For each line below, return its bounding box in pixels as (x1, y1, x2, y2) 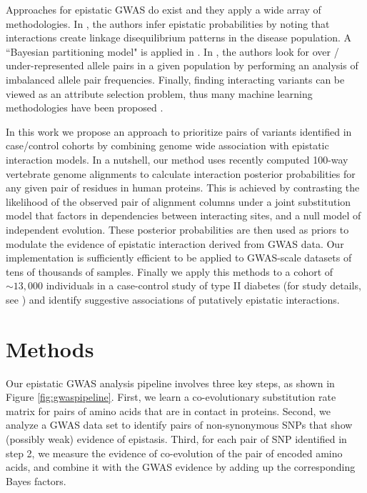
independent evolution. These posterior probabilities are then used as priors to (6, 221, 349, 236)
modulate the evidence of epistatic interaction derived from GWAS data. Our (6, 236, 344, 251)
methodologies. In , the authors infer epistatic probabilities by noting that (6, 16, 330, 31)
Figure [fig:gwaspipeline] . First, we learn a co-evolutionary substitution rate (6, 389, 336, 404)
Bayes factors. (6, 473, 66, 488)
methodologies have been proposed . (6, 100, 164, 115)
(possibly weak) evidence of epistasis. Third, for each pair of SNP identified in (6, 431, 347, 446)
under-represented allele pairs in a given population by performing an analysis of (6, 58, 358, 73)
